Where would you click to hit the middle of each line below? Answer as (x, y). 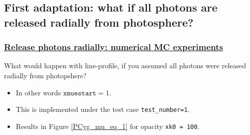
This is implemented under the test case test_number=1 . (103, 109)
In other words (38, 92)
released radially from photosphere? (99, 22)
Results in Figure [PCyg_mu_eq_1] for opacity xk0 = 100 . (108, 126)
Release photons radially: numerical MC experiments (114, 47)
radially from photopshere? (45, 75)
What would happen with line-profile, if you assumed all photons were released (125, 65)
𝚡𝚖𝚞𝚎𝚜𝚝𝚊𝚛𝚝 (80, 93)
